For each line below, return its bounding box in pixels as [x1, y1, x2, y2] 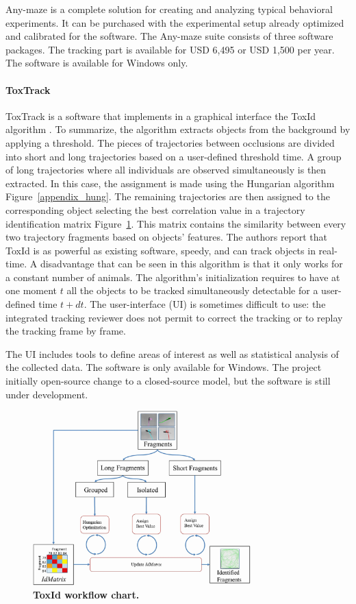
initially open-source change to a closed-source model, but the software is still [5, 374, 331, 388]
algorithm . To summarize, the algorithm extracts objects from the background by [5, 122, 351, 136]
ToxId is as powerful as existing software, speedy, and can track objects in [5, 243, 316, 257]
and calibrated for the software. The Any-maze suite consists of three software [5, 29, 333, 43]
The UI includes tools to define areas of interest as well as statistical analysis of [5, 346, 339, 361]
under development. [5, 387, 88, 401]
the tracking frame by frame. [5, 324, 126, 338]
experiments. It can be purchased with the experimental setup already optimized [5, 15, 344, 29]
